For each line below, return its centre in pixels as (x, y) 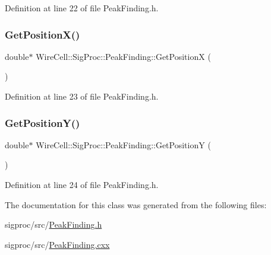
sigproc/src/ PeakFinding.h (53, 224)
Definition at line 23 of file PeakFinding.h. (82, 96)
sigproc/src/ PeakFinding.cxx (57, 244)
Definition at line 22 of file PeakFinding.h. (82, 8)
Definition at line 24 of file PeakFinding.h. (82, 184)
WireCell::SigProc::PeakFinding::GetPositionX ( (123, 56)
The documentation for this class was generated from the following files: (136, 204)
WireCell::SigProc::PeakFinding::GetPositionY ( (123, 144)
